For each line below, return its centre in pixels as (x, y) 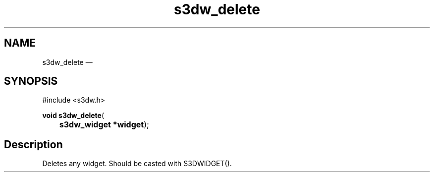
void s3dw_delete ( (73, 116)
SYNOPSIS (31, 81)
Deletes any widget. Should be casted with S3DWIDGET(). (137, 164)
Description (33, 144)
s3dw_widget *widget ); (104, 125)
